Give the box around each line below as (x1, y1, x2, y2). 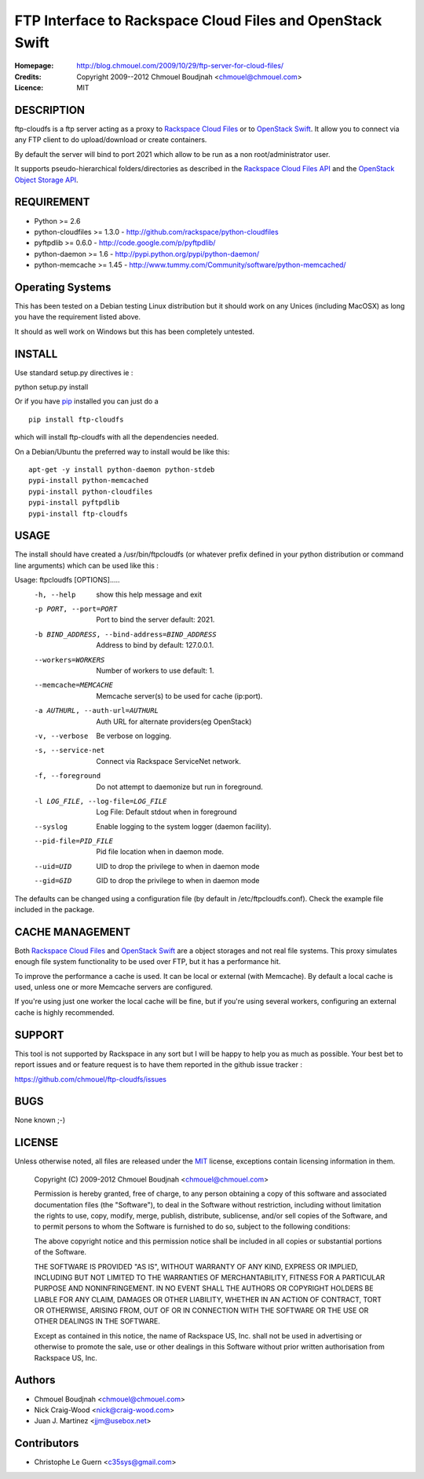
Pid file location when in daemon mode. (96, 847, 224, 856)
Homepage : (14, 61, 54, 71)
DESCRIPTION (14, 103, 86, 117)
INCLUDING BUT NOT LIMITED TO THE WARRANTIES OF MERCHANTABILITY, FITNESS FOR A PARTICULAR (34, 1273, 385, 1282)
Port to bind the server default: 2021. (96, 615, 215, 624)
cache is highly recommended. (14, 1007, 115, 1017)
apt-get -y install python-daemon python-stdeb (28, 466, 215, 474)
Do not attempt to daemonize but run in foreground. (96, 782, 263, 791)
